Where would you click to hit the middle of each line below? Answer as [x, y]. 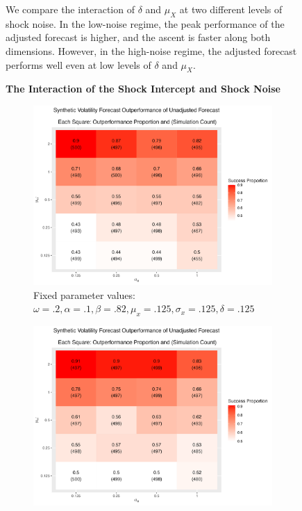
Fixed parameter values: [84, 294]
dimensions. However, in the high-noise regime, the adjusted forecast [151, 50]
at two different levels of [231, 9]
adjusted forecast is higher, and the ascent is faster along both [138, 37]
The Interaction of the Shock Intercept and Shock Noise [143, 89]
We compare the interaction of [70, 9]
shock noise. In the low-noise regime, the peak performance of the [145, 23]
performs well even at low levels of [78, 64]
